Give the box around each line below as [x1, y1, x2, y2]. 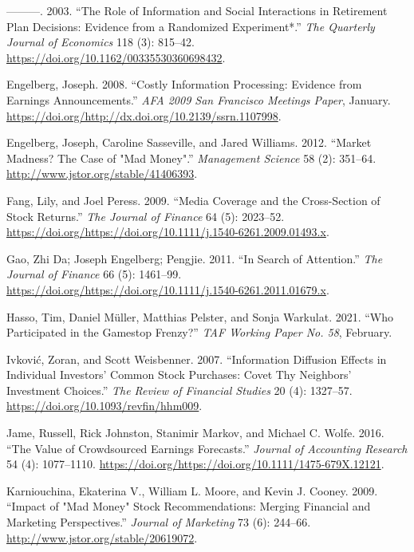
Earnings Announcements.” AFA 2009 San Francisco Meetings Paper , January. [6, 91, 391, 108]
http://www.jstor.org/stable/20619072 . [6, 529, 198, 546]
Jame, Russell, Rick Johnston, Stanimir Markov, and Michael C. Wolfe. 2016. [6, 424, 384, 441]
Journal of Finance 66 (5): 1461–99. [6, 266, 182, 282]
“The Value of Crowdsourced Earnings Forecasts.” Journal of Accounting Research [6, 440, 408, 456]
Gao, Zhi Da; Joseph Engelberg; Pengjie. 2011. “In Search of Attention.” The [6, 250, 383, 266]
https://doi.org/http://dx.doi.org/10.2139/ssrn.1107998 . [6, 107, 282, 124]
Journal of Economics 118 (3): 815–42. [6, 34, 195, 50]
